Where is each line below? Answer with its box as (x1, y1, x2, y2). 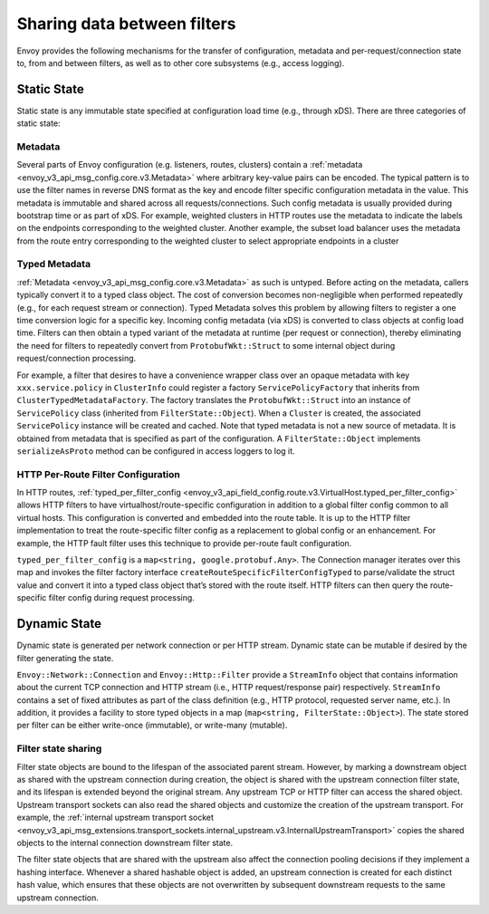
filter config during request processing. (48, 592, 195, 603)
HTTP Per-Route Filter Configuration (16, 467, 180, 480)
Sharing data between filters (16, 14, 236, 34)
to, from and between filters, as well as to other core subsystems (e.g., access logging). (16, 57, 345, 68)
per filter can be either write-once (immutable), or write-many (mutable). (16, 720, 288, 731)
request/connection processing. (16, 353, 137, 364)
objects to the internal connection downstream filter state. (16, 837, 234, 848)
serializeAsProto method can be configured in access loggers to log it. (16, 445, 295, 457)
